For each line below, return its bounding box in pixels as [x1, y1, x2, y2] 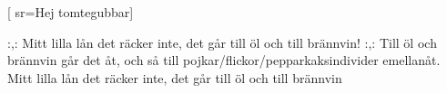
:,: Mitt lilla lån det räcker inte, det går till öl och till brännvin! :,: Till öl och [7, 33, 437, 51]
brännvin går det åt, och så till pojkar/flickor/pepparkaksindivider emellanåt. [7, 51, 441, 70]
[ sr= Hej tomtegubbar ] [7, 3, 134, 21]
